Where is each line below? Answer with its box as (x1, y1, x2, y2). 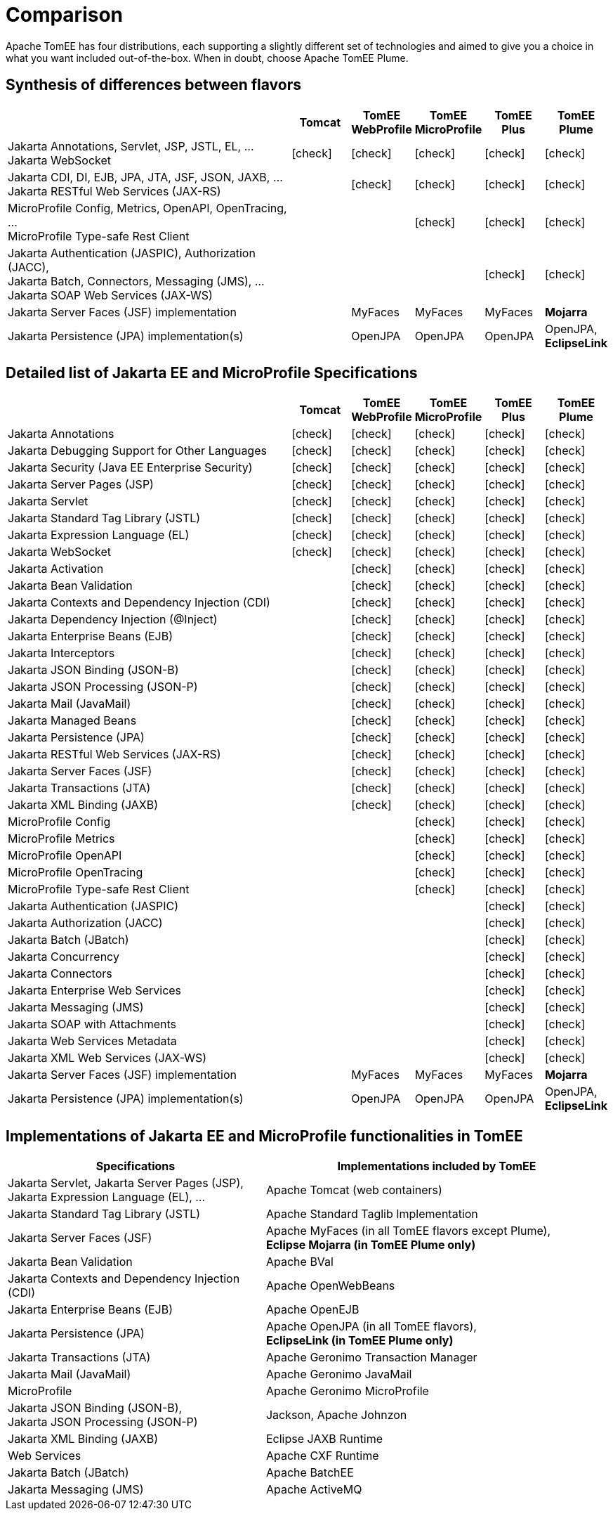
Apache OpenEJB (265, 1302, 360, 1317)
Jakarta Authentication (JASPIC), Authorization (8, 245, 256, 260)
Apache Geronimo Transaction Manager (265, 1350, 477, 1365)
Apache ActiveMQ (265, 1482, 362, 1497)
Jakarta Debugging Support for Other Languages (8, 443, 267, 458)
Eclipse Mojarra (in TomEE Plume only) (265, 1238, 476, 1252)
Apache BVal (265, 1255, 334, 1269)
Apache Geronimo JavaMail (265, 1367, 412, 1382)
